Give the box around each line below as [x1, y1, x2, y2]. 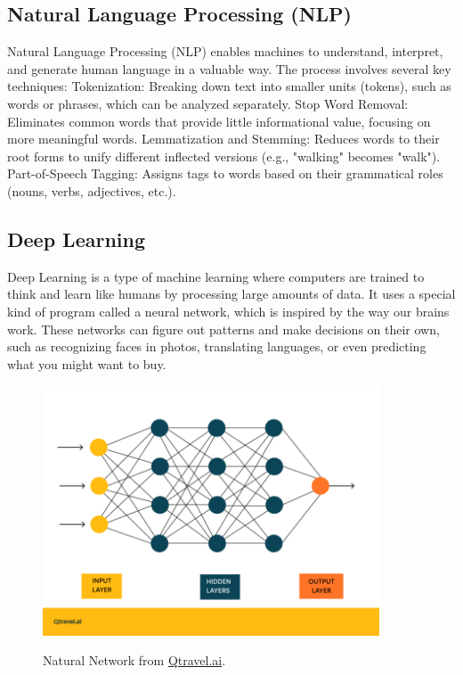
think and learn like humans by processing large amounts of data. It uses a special [7, 284, 456, 303]
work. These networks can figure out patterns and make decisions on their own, [7, 319, 440, 338]
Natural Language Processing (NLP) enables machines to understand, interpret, [7, 42, 443, 61]
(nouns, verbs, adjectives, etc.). [7, 181, 176, 200]
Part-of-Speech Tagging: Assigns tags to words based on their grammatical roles [7, 164, 443, 183]
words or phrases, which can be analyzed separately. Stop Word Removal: [7, 94, 409, 112]
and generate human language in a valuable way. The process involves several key [7, 59, 451, 78]
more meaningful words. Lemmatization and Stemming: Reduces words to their [7, 129, 440, 148]
